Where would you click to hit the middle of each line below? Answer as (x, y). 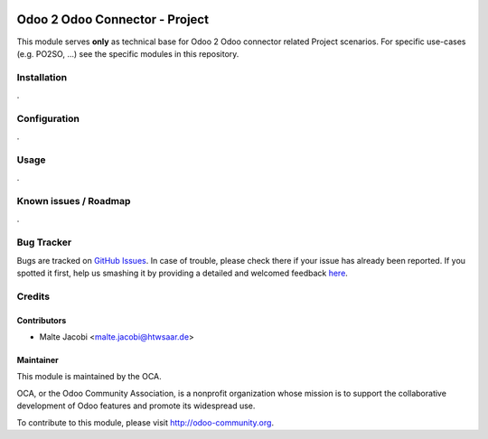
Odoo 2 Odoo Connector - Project (113, 19)
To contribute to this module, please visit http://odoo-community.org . (145, 422)
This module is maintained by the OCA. (89, 377)
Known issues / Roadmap (74, 201)
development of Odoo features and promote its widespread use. (136, 406)
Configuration (48, 118)
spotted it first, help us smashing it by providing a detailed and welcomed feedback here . (182, 273)
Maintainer (38, 360)
